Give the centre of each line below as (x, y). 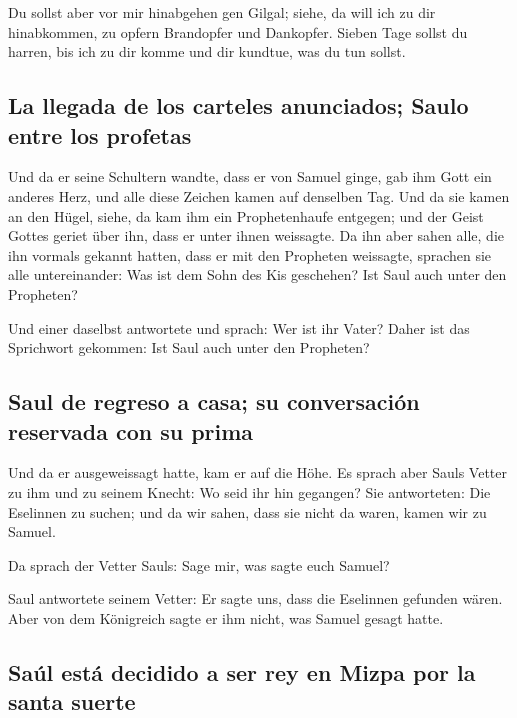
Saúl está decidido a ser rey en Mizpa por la (242, 671)
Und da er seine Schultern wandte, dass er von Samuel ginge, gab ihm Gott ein (250, 176)
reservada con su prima (131, 430)
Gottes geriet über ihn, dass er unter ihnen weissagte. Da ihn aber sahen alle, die (256, 235)
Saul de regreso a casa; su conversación (214, 401)
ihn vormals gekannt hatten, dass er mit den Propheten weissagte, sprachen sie (250, 254)
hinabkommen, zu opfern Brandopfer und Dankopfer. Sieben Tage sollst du (238, 31)
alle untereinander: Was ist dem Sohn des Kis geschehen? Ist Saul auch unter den (257, 274)
